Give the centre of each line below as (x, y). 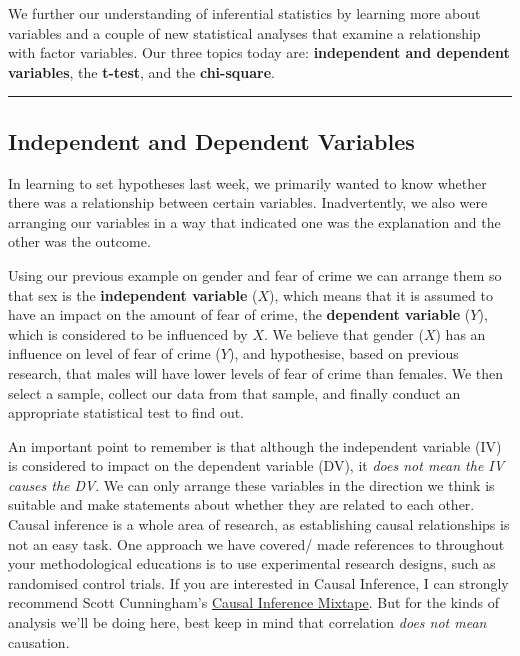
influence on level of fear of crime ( (114, 353)
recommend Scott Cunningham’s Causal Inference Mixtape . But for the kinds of (253, 602)
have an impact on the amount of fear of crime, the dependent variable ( (239, 314)
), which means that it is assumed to (381, 294)
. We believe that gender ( (344, 333)
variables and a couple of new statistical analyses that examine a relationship (244, 32)
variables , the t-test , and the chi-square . (141, 71)
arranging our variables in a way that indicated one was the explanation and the (254, 221)
